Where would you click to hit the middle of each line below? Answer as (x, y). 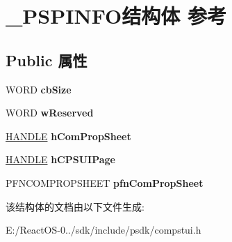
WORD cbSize (39, 89)
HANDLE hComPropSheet (68, 136)
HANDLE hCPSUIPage (60, 159)
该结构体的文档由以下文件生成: (75, 206)
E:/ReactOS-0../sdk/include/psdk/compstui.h (103, 230)
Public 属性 (47, 60)
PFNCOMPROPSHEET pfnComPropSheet (105, 182)
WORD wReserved (50, 113)
